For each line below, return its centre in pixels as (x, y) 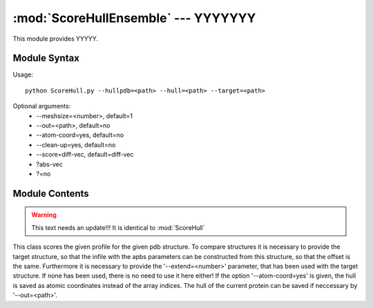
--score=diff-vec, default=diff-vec (85, 155)
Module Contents (51, 193)
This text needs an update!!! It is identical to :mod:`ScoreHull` (118, 227)
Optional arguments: (42, 106)
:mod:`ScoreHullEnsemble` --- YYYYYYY (134, 18)
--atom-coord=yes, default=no (80, 135)
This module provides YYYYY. (56, 39)
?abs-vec (50, 164)
